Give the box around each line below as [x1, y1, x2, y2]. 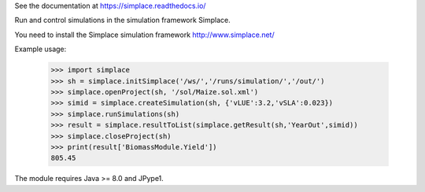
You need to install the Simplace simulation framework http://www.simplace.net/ [14, 30, 275, 39]
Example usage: [14, 44, 67, 54]
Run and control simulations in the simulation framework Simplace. [14, 16, 231, 25]
